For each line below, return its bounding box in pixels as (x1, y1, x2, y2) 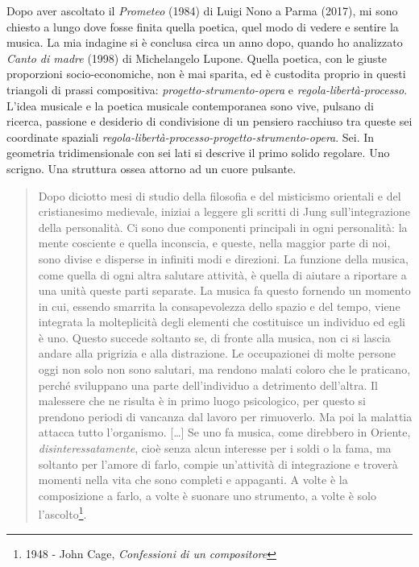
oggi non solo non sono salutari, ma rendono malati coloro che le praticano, (38, 361, 411, 378)
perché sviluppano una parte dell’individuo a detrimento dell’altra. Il (38, 376, 378, 393)
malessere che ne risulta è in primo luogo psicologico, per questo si (38, 392, 366, 409)
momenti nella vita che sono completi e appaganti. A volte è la (38, 471, 348, 488)
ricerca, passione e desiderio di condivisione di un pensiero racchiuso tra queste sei (6, 113, 413, 130)
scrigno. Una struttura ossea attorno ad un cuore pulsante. (6, 159, 297, 176)
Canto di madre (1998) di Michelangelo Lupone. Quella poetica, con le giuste (6, 49, 388, 66)
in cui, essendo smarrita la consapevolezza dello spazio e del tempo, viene (38, 297, 400, 314)
